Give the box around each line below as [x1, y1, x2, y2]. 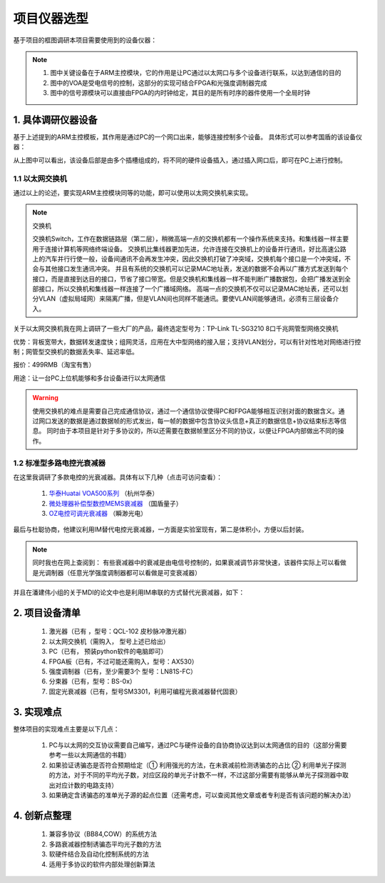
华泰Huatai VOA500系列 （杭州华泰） [48, 489, 159, 498]
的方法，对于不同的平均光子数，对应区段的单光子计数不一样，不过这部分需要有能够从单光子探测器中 [48, 771, 342, 779]
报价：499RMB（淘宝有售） [13, 361, 96, 369]
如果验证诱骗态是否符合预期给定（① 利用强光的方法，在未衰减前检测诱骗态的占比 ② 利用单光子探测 [48, 761, 346, 769]
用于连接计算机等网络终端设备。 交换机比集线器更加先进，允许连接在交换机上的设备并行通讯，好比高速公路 [32, 244, 346, 253]
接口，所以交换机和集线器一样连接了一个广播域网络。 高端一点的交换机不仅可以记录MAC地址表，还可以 [38, 284, 342, 293]
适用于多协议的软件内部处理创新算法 [48, 859, 155, 868]
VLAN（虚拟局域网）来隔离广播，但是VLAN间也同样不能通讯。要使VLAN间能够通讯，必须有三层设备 [38, 294, 333, 303]
